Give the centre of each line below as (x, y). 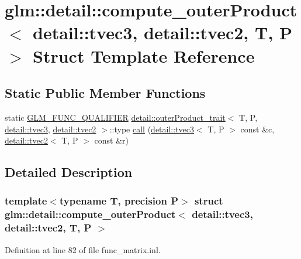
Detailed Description (69, 172)
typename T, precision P (119, 201)
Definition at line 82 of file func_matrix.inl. (83, 249)
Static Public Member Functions (105, 93)
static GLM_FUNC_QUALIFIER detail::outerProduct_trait (115, 117)
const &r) (111, 140)
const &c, (257, 129)
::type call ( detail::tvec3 (152, 129)
